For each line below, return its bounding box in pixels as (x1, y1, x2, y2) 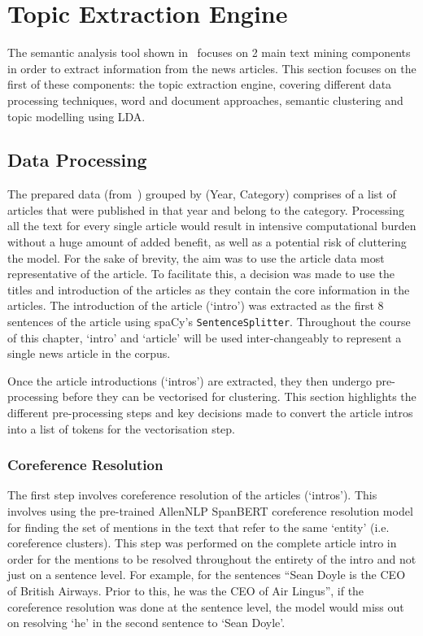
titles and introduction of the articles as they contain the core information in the (7, 281, 410, 298)
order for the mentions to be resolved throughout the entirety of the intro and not (7, 550, 416, 567)
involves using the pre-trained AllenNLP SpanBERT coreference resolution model (7, 503, 413, 520)
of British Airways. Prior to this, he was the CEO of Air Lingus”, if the (7, 582, 364, 599)
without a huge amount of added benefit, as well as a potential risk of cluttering (7, 233, 407, 250)
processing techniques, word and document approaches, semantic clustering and (7, 91, 403, 108)
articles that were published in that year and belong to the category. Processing (7, 201, 404, 218)
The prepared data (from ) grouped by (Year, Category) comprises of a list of (7, 185, 396, 203)
